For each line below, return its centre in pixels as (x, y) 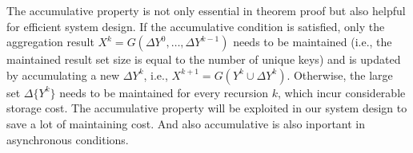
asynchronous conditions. (68, 139)
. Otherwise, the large (340, 75)
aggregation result (50, 42)
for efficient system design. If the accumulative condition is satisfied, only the (196, 26)
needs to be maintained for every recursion (164, 92)
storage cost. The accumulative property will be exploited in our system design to (207, 108)
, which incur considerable (342, 92)
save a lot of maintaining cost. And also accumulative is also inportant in (186, 123)
